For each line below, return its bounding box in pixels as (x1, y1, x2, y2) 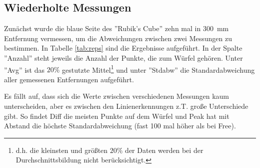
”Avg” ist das (4, 64, 45, 75)
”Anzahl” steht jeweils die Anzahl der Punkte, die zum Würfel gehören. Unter (4, 52, 243, 63)
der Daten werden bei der (125, 144, 203, 155)
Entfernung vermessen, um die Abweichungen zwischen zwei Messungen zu (4, 33, 232, 43)
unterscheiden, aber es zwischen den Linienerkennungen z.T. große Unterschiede (4, 101, 248, 111)
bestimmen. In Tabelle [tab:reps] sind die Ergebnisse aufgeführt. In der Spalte (4, 43, 242, 53)
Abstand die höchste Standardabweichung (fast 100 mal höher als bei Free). (4, 120, 236, 131)
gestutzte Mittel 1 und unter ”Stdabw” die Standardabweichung (62, 63, 255, 75)
